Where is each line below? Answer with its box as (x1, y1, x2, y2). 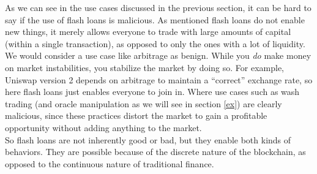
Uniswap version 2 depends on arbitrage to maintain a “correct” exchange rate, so (5, 73, 313, 86)
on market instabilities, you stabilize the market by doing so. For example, (5, 61, 285, 74)
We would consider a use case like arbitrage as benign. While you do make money (5, 49, 311, 62)
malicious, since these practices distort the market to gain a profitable (5, 109, 267, 122)
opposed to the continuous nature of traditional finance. (5, 157, 214, 170)
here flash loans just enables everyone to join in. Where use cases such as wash (5, 85, 300, 98)
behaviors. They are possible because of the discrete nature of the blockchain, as (5, 145, 306, 158)
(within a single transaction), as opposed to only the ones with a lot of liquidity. (5, 37, 305, 50)
